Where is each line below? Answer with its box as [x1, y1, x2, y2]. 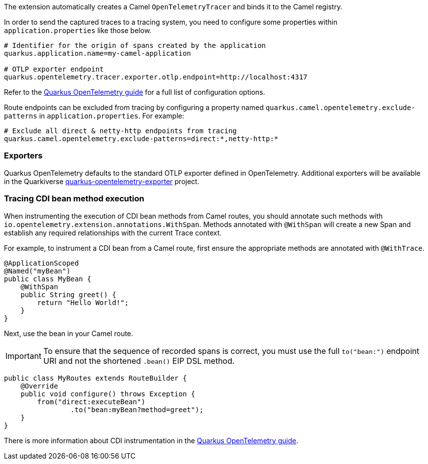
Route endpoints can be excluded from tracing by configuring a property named [4, 103, 264, 112]
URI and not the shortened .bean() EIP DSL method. [43, 355, 235, 366]
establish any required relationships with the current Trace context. [4, 228, 222, 237]
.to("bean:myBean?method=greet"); [70, 405, 204, 414]
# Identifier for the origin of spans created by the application [4, 41, 266, 49]
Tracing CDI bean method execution [4, 193, 144, 204]
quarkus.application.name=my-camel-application [4, 49, 191, 57]
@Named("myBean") [4, 267, 71, 275]
